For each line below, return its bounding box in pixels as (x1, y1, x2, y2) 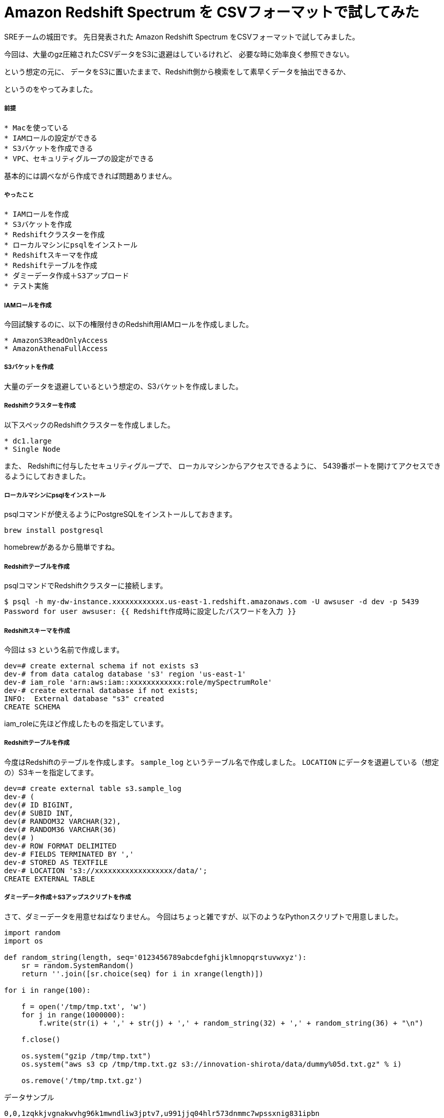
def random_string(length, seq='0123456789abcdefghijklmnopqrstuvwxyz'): (4, 953, 307, 961)
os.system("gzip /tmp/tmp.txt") (21, 1051, 151, 1060)
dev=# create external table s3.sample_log (4, 784, 181, 793)
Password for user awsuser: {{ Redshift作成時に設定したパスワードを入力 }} (4, 607, 296, 616)
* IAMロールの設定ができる (4, 133, 97, 142)
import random (4, 928, 60, 937)
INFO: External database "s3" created (4, 695, 164, 703)
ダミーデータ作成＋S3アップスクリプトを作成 (4, 894, 131, 901)
